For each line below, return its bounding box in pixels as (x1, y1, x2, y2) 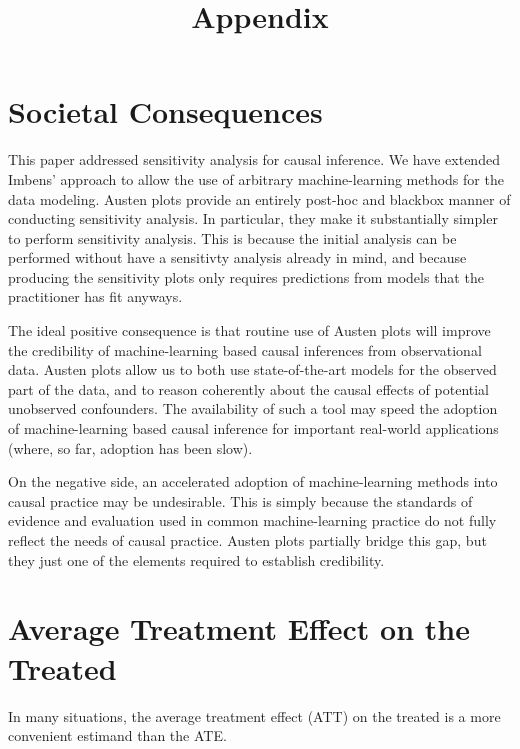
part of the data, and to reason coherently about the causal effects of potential (8, 378, 490, 399)
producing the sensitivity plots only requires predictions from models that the (8, 266, 484, 287)
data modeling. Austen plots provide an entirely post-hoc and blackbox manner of (8, 188, 511, 209)
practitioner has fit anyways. (8, 286, 183, 307)
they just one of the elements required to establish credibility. (8, 549, 385, 570)
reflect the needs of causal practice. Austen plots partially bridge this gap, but (8, 530, 487, 550)
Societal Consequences (8, 91, 323, 132)
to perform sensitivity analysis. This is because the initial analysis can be (8, 227, 457, 248)
